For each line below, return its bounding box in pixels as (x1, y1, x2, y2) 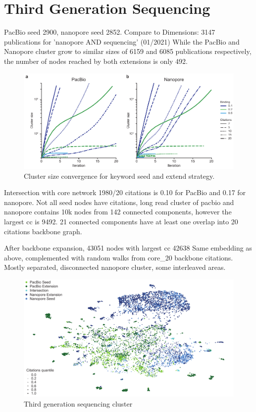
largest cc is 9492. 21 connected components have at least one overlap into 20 (4, 216, 238, 226)
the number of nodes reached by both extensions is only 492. (4, 55, 188, 66)
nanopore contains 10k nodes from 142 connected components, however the (4, 206, 232, 217)
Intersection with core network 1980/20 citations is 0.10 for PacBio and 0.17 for (4, 187, 246, 198)
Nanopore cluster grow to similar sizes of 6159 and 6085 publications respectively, (4, 46, 252, 56)
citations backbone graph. (4, 226, 82, 236)
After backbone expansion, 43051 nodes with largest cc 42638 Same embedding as (4, 243, 252, 253)
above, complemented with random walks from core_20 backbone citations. (4, 252, 233, 262)
